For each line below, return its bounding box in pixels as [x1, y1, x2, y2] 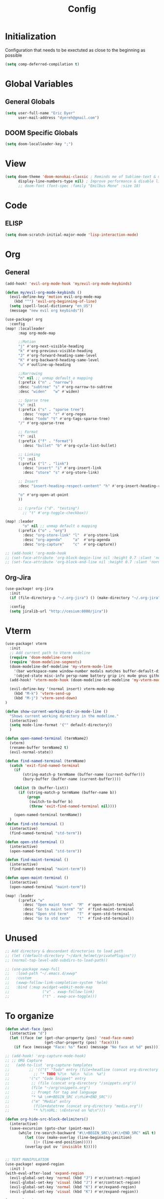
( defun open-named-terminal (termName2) [5, 736, 89, 741]
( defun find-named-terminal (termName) [5, 758, 86, 763]
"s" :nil [18, 402, 36, 407]
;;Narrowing [18, 371, 42, 376]
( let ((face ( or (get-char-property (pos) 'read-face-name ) [9, 1036, 134, 1041]
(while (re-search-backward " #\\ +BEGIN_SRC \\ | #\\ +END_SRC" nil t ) [18, 1131, 156, 1135]
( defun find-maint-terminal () [5, 857, 69, 863]
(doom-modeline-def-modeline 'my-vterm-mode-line [9, 664, 112, 669]
